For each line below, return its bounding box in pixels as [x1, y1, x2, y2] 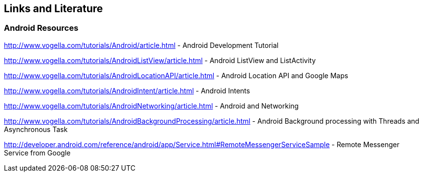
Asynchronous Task [4, 125, 68, 133]
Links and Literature [4, 2, 103, 15]
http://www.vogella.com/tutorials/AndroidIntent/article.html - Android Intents [4, 86, 250, 95]
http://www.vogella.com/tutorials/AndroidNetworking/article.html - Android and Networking [4, 101, 299, 110]
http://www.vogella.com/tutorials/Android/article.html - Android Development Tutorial [4, 41, 279, 49]
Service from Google [4, 148, 71, 157]
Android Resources [4, 23, 79, 33]
